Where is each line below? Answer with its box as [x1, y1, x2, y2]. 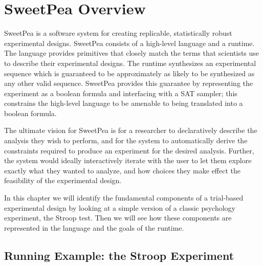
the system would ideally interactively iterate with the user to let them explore [4, 155, 252, 166]
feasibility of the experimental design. [4, 175, 122, 186]
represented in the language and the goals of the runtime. [4, 222, 184, 233]
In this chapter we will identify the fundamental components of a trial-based [4, 192, 244, 203]
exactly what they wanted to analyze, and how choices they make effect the [4, 165, 240, 175]
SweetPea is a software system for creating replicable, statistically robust [4, 28, 232, 38]
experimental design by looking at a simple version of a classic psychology [4, 202, 236, 213]
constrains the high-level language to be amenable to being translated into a [4, 98, 243, 108]
